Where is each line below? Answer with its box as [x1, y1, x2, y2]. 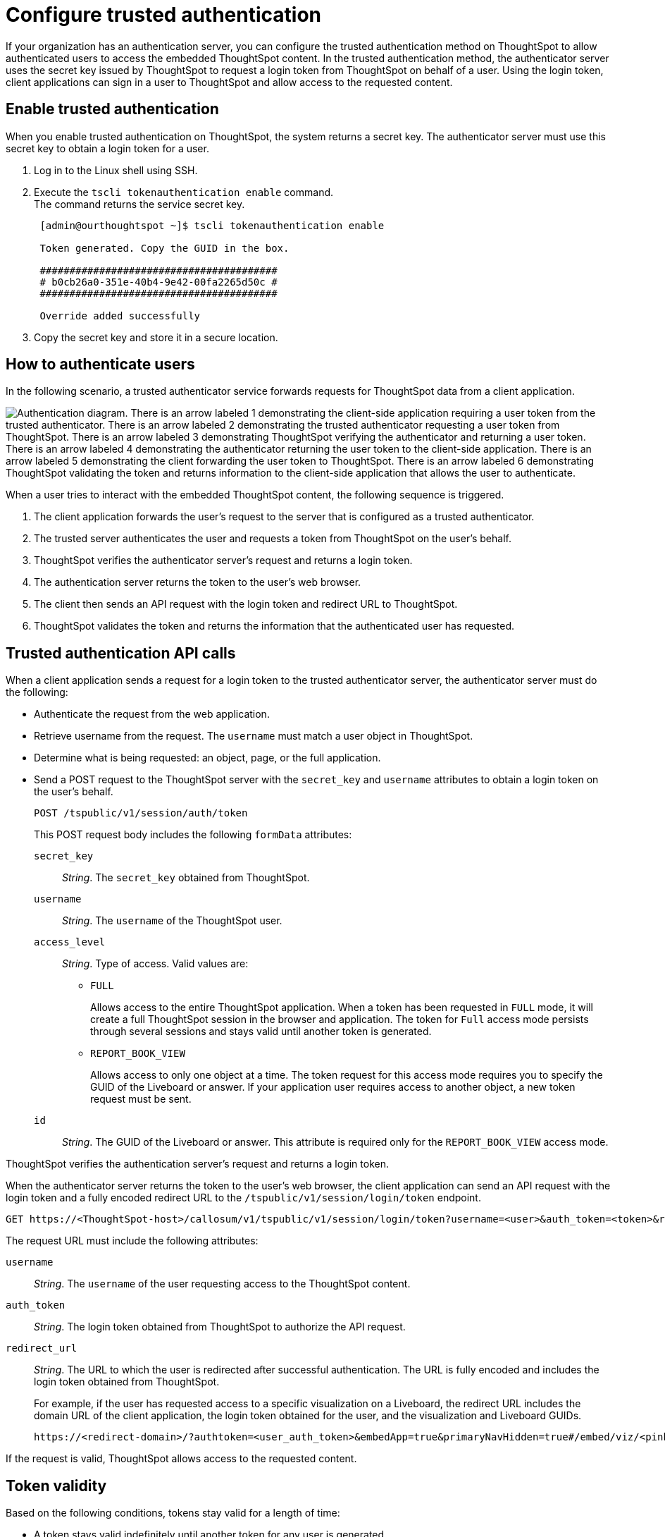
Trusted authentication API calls [6, 644, 236, 662]
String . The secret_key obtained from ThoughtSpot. [62, 871, 310, 884]
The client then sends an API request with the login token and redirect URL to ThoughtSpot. [34, 598, 458, 611]
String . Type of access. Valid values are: [62, 957, 249, 970]
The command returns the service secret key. [34, 197, 245, 210]
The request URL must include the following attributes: [6, 1235, 259, 1247]
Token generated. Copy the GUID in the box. [39, 242, 290, 254]
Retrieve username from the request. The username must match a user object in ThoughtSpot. [34, 730, 473, 742]
